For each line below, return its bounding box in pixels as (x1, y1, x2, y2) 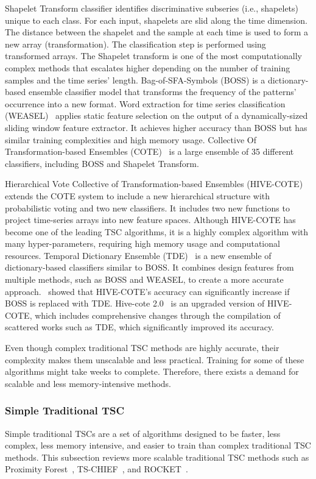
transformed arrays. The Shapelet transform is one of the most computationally (5, 49, 302, 62)
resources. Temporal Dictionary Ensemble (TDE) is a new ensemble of (5, 249, 272, 261)
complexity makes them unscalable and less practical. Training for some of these (5, 353, 304, 366)
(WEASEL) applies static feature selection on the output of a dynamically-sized (5, 109, 308, 122)
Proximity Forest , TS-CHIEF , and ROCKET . (5, 463, 188, 475)
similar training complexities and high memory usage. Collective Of (5, 133, 256, 146)
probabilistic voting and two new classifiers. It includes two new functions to (5, 201, 290, 214)
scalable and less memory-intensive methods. (5, 377, 171, 389)
